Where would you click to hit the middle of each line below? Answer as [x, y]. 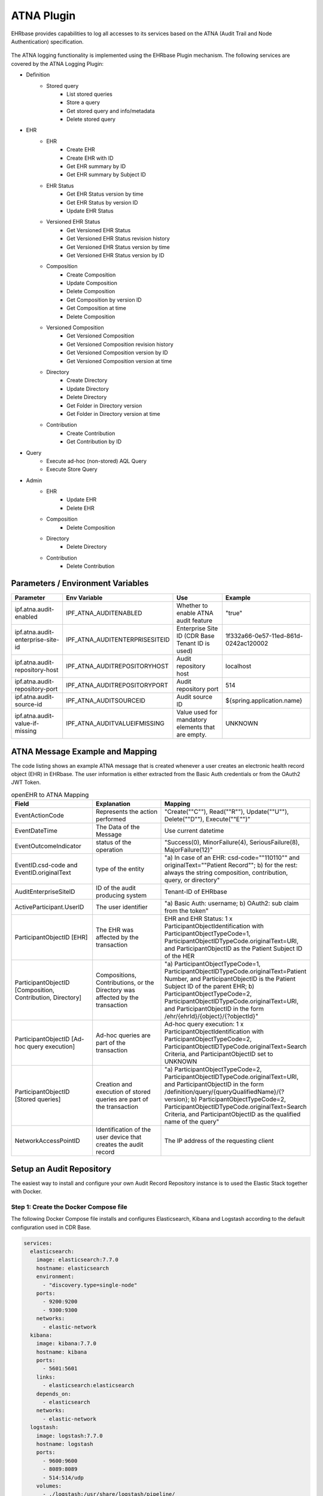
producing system [121, 896]
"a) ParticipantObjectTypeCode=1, [212, 964]
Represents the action [127, 812]
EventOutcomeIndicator [48, 846]
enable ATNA [195, 613]
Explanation [113, 804]
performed [111, 819]
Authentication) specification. [47, 41]
